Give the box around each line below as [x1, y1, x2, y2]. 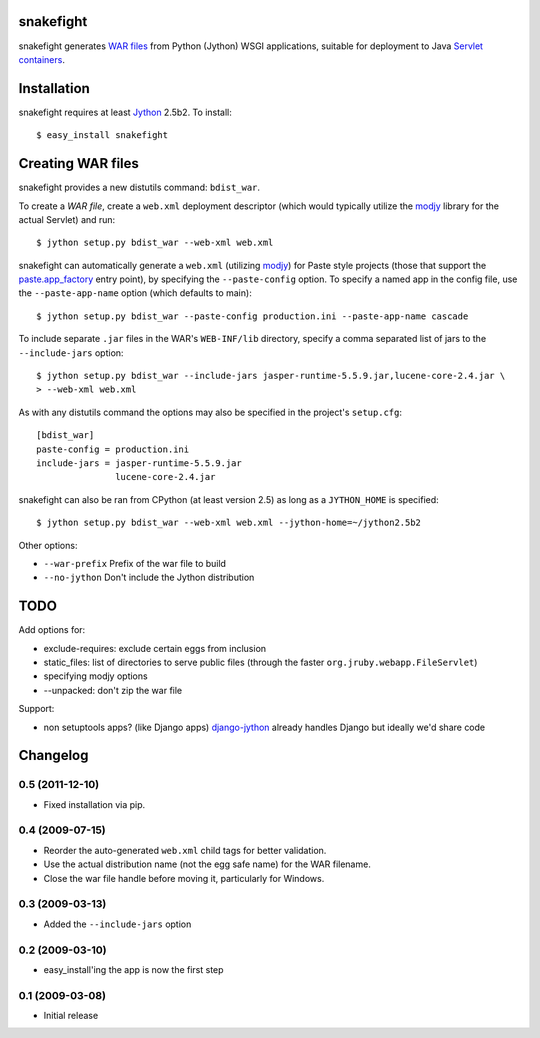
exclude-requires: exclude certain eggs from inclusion [43, 642, 267, 654]
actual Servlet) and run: [18, 213, 116, 225]
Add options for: [18, 624, 86, 636]
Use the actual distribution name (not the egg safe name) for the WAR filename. [43, 858, 372, 870]
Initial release [43, 1010, 99, 1022]
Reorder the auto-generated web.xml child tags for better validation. [43, 844, 327, 856]
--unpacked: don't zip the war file [43, 684, 183, 696]
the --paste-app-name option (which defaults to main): [18, 287, 252, 299]
